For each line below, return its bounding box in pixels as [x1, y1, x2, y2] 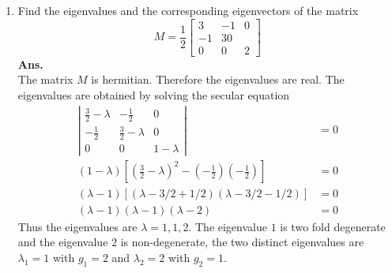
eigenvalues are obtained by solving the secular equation [17, 86, 290, 103]
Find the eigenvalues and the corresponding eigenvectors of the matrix [17, 2, 359, 18]
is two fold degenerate [280, 218, 386, 234]
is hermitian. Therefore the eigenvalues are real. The [91, 71, 345, 88]
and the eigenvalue [17, 234, 108, 250]
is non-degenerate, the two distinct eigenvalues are [120, 234, 364, 250]
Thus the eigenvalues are [17, 218, 138, 234]
